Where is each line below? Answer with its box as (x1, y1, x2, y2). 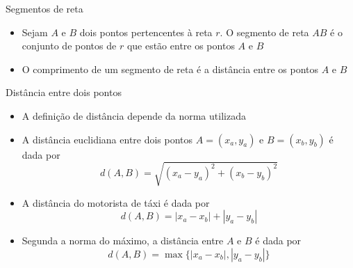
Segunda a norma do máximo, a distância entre (22, 233, 224, 248)
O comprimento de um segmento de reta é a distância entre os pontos (22, 61, 318, 76)
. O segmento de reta (220, 24, 309, 39)
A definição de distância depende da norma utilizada (22, 108, 246, 123)
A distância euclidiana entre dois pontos (22, 132, 193, 146)
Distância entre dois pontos (6, 85, 122, 100)
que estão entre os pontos (126, 38, 235, 53)
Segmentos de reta (6, 1, 83, 15)
